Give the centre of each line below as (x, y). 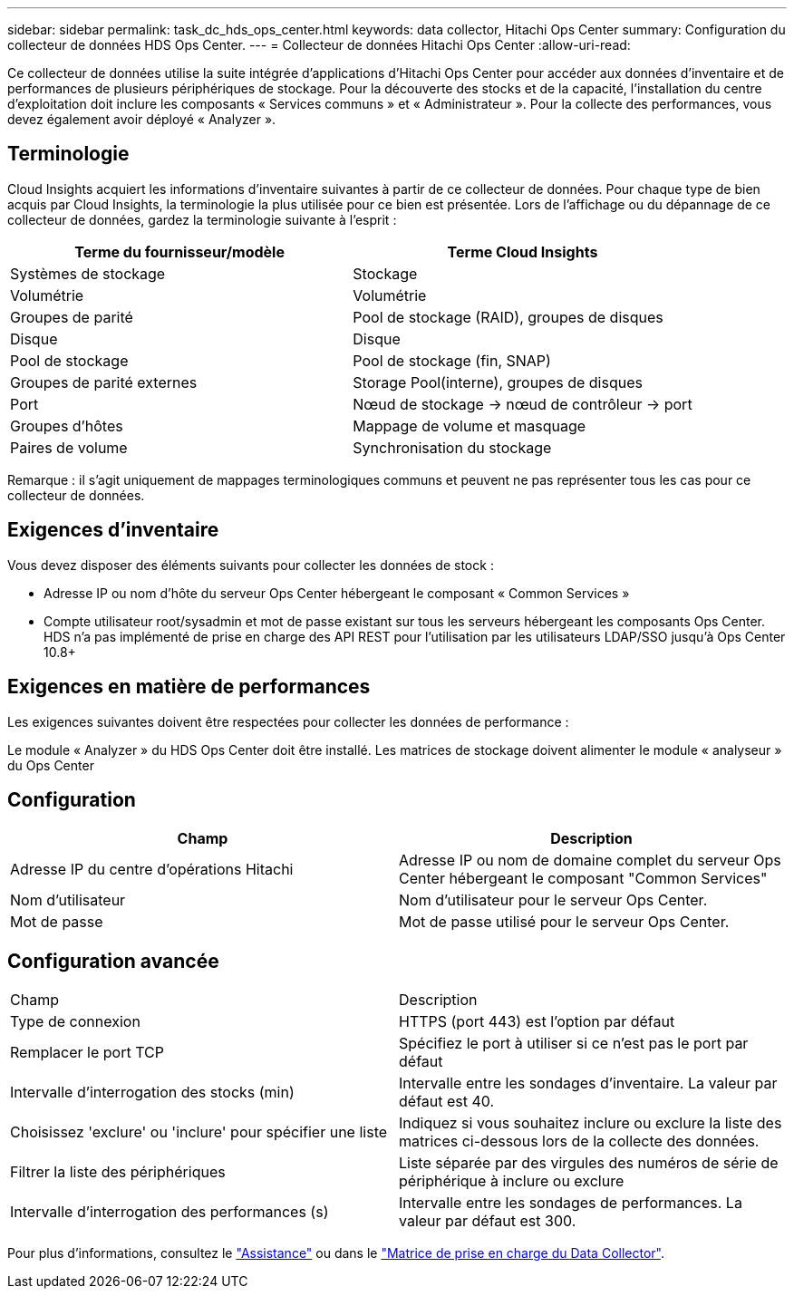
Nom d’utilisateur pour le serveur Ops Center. (553, 900)
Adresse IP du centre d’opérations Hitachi (152, 870)
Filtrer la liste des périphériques (118, 1172)
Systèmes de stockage (88, 273)
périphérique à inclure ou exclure (512, 1181)
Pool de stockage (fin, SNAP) (452, 360)
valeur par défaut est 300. (488, 1221)
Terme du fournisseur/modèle (179, 251)
